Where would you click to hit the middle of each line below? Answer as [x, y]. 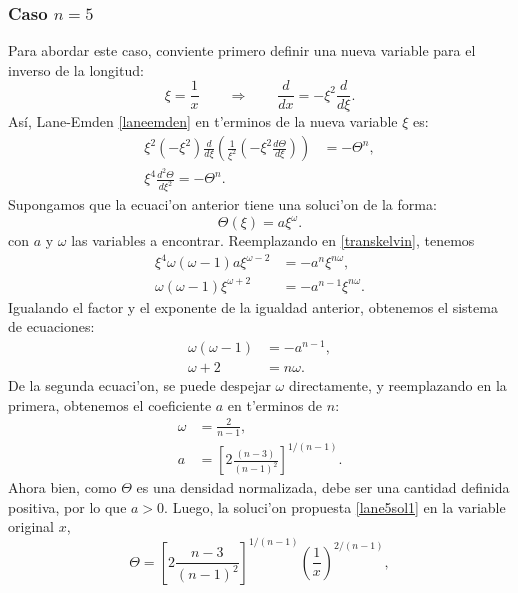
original [31, 526]
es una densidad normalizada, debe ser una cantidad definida [323, 487]
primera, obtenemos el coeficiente [110, 404]
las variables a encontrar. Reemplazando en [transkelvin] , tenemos [273, 240]
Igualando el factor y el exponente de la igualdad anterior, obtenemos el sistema [253, 306]
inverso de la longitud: [76, 69]
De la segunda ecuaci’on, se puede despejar [139, 385]
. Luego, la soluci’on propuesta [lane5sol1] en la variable [335, 506]
